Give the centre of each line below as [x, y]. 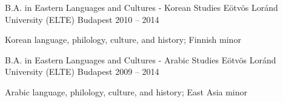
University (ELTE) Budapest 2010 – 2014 [82, 19]
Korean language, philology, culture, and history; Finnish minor [123, 40]
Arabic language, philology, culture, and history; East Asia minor [126, 91]
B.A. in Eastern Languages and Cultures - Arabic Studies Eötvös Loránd [141, 59]
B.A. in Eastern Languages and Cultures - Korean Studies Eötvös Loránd [141, 7]
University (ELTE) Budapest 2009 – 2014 [82, 72]
